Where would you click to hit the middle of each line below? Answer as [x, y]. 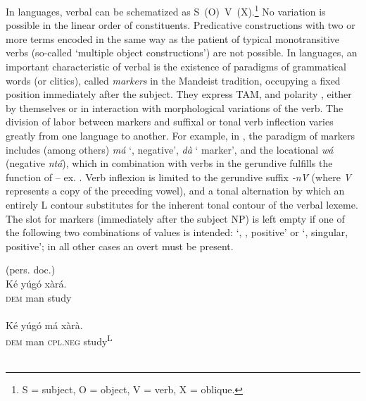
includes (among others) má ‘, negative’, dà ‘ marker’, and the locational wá [170, 149]
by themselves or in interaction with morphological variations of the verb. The [175, 107]
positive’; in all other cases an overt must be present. [120, 246]
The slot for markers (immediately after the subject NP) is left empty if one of [175, 218]
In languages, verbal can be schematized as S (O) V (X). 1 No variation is [166, 10]
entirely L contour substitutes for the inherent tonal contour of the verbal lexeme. [182, 204]
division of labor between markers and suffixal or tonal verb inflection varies [170, 122]
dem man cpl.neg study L [59, 340]
